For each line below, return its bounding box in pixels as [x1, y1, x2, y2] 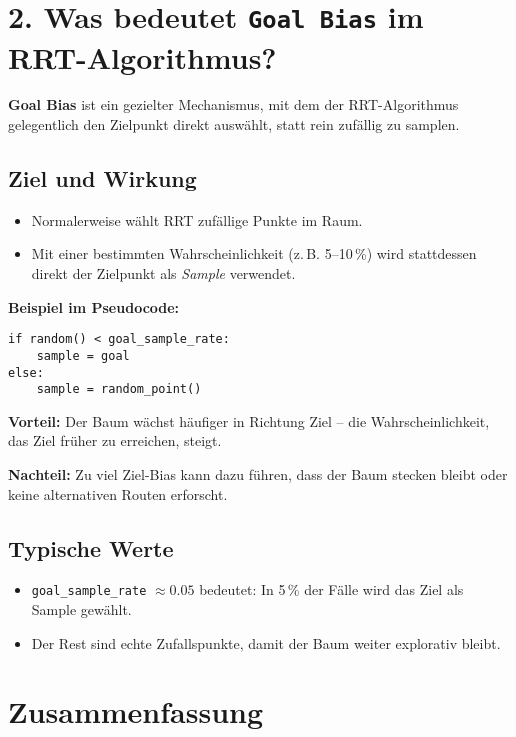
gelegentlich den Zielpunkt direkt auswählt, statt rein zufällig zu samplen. [8, 114, 460, 135]
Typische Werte [8, 532, 174, 563]
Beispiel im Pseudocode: [8, 296, 180, 317]
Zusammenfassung [8, 691, 264, 732]
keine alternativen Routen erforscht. [8, 483, 228, 504]
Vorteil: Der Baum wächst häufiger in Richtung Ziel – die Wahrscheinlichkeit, [8, 410, 490, 431]
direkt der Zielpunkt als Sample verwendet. [31, 263, 296, 284]
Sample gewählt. [31, 599, 132, 620]
